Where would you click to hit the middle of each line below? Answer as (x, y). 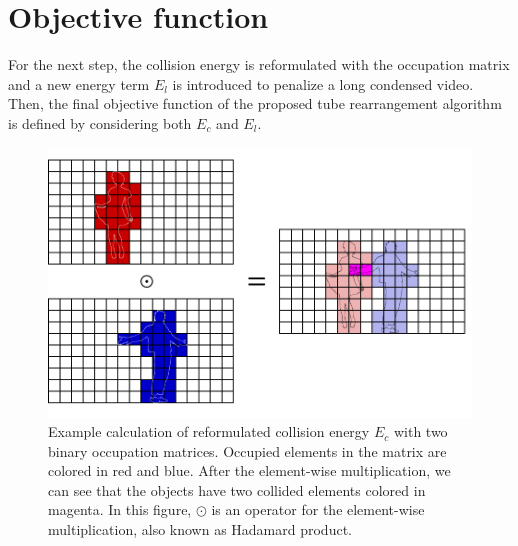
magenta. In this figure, (120, 509)
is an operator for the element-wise (318, 509)
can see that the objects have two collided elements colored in (237, 489)
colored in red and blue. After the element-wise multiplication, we (249, 470)
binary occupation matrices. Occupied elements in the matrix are (247, 450)
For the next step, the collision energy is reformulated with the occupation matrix (259, 64)
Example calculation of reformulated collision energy (209, 431)
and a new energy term (79, 83)
